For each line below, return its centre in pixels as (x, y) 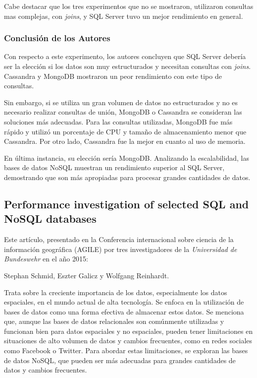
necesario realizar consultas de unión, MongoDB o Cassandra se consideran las (123, 112)
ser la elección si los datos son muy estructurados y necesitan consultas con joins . (128, 66)
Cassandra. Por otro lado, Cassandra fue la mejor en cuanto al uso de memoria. (125, 141)
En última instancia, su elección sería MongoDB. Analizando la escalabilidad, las (127, 157)
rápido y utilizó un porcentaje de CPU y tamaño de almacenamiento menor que (125, 131)
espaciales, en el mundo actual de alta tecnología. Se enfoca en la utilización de (124, 302)
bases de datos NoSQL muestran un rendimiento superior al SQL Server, (114, 167)
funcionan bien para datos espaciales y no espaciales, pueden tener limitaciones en (128, 331)
